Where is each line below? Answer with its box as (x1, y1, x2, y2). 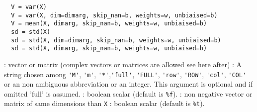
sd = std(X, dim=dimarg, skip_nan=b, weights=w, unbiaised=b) (11, 36, 221, 44)
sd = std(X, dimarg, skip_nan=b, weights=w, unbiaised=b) (11, 45, 207, 52)
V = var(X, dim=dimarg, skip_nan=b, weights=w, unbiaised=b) (11, 11, 218, 19)
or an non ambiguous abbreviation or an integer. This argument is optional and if (4, 79, 253, 89)
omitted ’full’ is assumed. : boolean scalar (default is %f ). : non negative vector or (4, 88, 253, 99)
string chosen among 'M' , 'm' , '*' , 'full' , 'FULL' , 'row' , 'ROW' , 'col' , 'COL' (4, 69, 247, 79)
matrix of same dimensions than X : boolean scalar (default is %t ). (4, 98, 205, 109)
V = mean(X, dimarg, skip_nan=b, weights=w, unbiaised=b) (11, 20, 207, 27)
